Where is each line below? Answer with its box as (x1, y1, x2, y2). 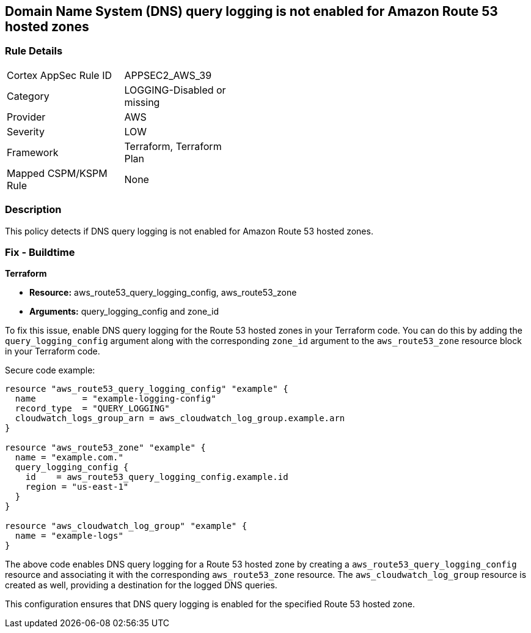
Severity (7, 125, 45, 138)
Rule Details (5, 45, 63, 58)
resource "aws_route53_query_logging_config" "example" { (5, 384, 288, 394)
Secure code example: (5, 365, 95, 376)
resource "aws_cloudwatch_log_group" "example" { (5, 521, 247, 531)
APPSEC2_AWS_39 (124, 69, 212, 81)
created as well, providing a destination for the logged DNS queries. (5, 580, 277, 591)
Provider (7, 110, 46, 123)
